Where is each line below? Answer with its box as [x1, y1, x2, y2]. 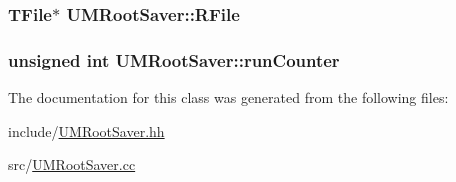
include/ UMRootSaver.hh [8, 120, 165, 141]
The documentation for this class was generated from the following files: [8, 87, 449, 108]
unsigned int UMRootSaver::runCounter [8, 47, 340, 72]
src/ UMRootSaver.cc [8, 154, 136, 175]
